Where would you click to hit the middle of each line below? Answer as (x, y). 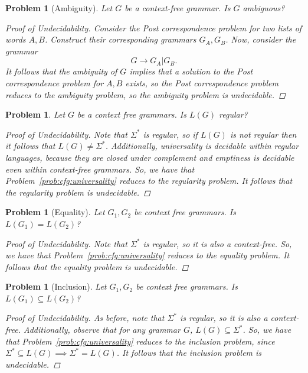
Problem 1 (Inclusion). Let (56, 286)
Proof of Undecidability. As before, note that (85, 318)
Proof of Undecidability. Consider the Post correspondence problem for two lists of (154, 27)
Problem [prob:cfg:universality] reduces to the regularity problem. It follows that (149, 181)
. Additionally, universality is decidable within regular (202, 146)
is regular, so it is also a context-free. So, (217, 243)
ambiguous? (264, 8)
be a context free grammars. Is (132, 114)
